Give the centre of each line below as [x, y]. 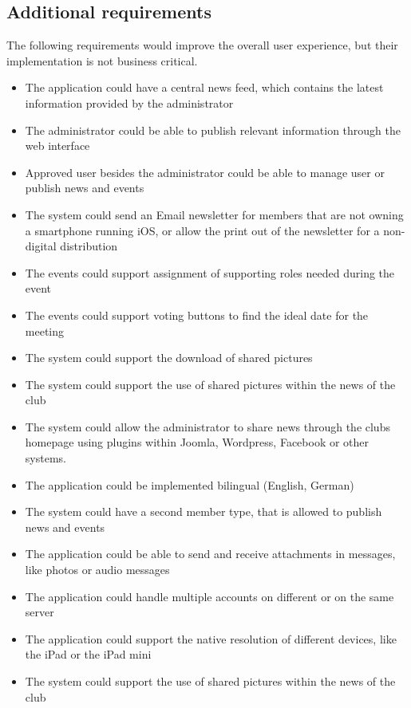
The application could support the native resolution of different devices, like [211, 638]
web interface [57, 146]
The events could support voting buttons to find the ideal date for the [197, 315]
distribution [89, 246]
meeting [45, 330]
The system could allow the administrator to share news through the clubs [207, 426]
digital [41, 246]
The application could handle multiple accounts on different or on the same [209, 596]
